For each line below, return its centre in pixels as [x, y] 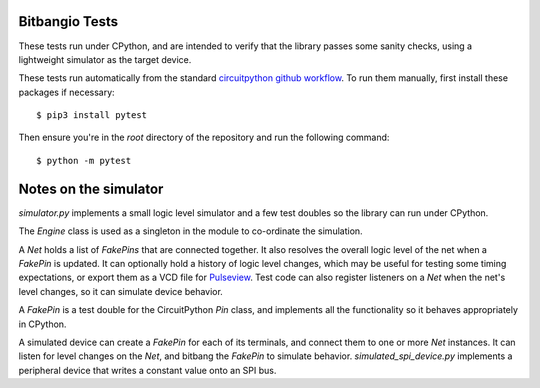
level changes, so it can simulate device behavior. [121, 291]
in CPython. [42, 324]
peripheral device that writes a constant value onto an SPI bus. [147, 370]
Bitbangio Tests [68, 21]
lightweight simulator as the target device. [105, 59]
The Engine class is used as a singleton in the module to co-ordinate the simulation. [191, 231]
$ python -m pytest [84, 160]
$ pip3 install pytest [92, 115]
